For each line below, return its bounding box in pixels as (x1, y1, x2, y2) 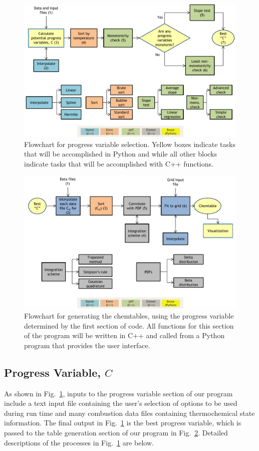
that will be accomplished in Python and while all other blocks (24, 148, 217, 159)
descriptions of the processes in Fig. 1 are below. (4, 437, 154, 447)
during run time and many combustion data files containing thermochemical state (4, 407, 255, 418)
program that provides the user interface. (24, 340, 150, 350)
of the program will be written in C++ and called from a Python (24, 330, 225, 341)
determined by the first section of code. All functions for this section (24, 320, 234, 331)
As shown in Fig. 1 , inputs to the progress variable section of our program (4, 388, 233, 398)
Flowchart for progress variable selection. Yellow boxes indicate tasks (24, 138, 235, 149)
